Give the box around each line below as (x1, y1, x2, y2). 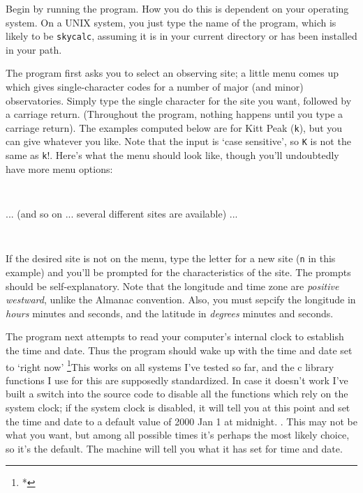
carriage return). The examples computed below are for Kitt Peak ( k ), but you (6, 120, 343, 135)
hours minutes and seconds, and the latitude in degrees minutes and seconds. (6, 305, 334, 320)
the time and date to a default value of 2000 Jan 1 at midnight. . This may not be (6, 414, 357, 428)
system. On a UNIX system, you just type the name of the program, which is (6, 15, 336, 29)
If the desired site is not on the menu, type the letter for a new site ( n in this (6, 251, 336, 266)
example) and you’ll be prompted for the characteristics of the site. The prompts (6, 264, 351, 279)
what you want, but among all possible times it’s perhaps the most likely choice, (6, 427, 350, 442)
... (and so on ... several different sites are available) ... (6, 206, 238, 221)
